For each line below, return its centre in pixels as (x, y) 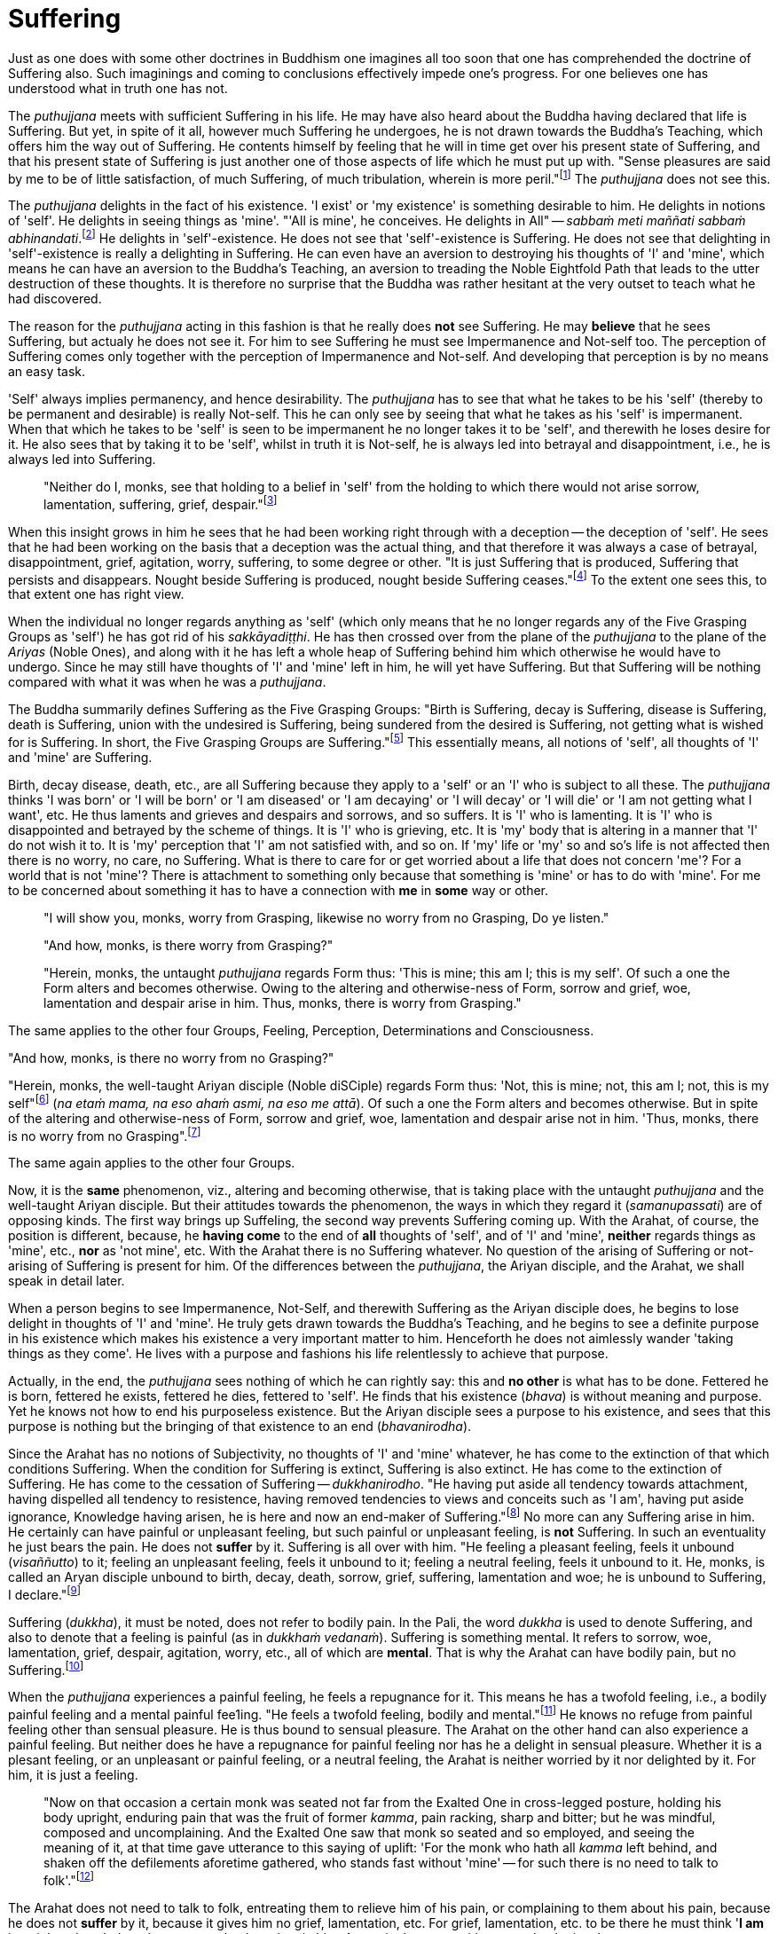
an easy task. (47, 372)
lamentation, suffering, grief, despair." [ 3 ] (161, 503)
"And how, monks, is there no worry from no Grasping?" (171, 1058)
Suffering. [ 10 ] (46, 1668)
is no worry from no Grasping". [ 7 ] (105, 1134)
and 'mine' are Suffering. (80, 758)
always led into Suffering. (82, 460)
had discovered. (55, 299)
